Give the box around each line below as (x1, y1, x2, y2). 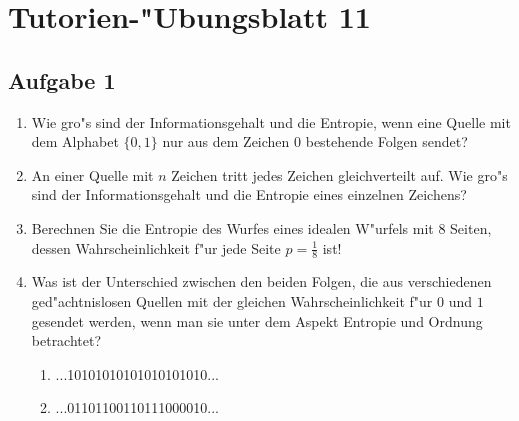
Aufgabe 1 (8, 64, 116, 95)
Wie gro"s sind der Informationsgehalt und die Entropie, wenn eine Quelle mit (31, 111, 511, 132)
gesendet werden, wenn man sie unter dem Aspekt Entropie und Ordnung (31, 310, 483, 331)
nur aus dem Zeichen (162, 131, 290, 152)
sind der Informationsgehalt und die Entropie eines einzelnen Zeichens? (31, 184, 467, 205)
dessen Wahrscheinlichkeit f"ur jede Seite (31, 237, 281, 258)
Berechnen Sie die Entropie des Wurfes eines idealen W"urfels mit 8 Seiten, (31, 217, 492, 238)
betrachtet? (31, 330, 102, 351)
